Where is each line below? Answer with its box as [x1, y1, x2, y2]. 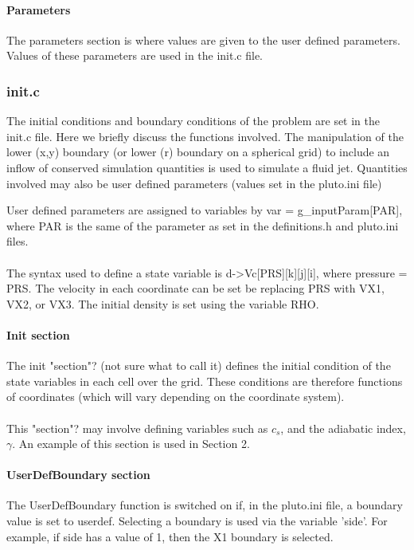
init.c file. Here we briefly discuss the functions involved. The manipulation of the [6, 128, 404, 144]
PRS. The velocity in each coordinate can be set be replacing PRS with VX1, [6, 280, 385, 297]
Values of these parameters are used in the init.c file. [6, 47, 264, 64]
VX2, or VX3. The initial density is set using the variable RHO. [6, 295, 319, 312]
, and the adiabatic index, [280, 419, 406, 436]
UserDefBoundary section [6, 466, 150, 483]
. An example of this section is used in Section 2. [12, 435, 250, 452]
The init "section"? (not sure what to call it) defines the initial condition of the [6, 357, 391, 374]
